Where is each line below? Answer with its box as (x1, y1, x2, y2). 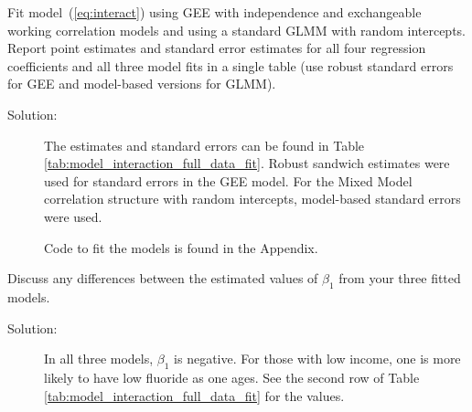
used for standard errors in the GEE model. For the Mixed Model (44, 171, 413, 190)
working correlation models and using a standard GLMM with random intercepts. (7, 20, 466, 39)
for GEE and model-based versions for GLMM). (7, 74, 276, 93)
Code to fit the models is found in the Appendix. (44, 238, 318, 257)
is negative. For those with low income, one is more (174, 349, 461, 368)
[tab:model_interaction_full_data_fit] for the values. (44, 386, 345, 405)
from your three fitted (338, 269, 461, 288)
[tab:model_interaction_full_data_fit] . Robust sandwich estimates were (44, 153, 450, 173)
